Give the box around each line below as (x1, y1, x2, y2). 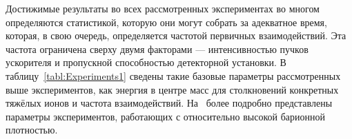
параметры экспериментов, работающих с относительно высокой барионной (6, 109, 325, 123)
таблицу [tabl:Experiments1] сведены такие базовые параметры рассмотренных (6, 68, 341, 83)
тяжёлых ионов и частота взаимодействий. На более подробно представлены (6, 96, 333, 110)
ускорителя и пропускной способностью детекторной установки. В (6, 55, 286, 69)
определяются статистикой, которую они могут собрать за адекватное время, (6, 14, 327, 29)
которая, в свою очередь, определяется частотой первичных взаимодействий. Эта (6, 28, 346, 43)
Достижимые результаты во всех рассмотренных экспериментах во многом (6, 1, 320, 15)
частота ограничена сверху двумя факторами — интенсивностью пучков (6, 41, 309, 56)
